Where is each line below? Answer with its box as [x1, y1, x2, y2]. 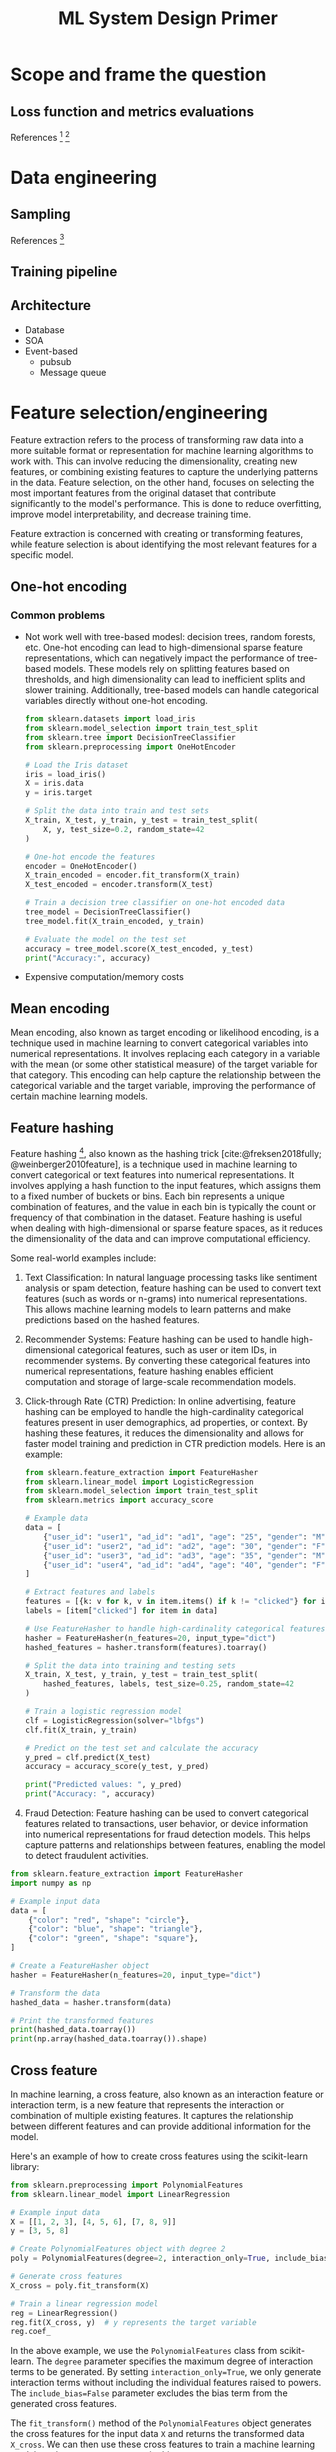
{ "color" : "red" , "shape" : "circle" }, [28, 1915, 190, 1925]
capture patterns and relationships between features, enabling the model [24, 1839, 326, 1851]
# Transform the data [10, 1988, 101, 1998]
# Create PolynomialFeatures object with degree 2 [10, 2244, 226, 2254]
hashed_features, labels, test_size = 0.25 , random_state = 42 [43, 1679, 295, 1689]
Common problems [10, 608, 106, 622]
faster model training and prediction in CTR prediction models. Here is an [24, 1437, 326, 1449]
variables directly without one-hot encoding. [24, 695, 208, 707]
